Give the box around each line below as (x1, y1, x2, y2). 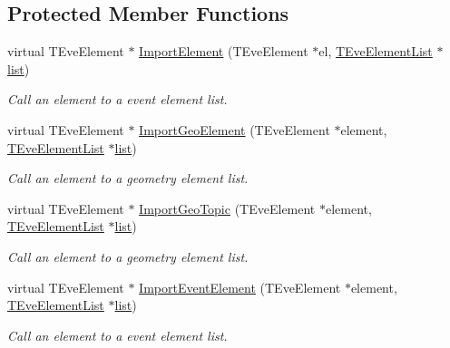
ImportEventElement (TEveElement (139, 277, 341, 296)
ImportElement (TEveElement (139, 42, 308, 61)
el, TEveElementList (318, 42, 433, 61)
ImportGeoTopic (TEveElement (139, 198, 316, 217)
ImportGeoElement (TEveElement (139, 120, 330, 139)
